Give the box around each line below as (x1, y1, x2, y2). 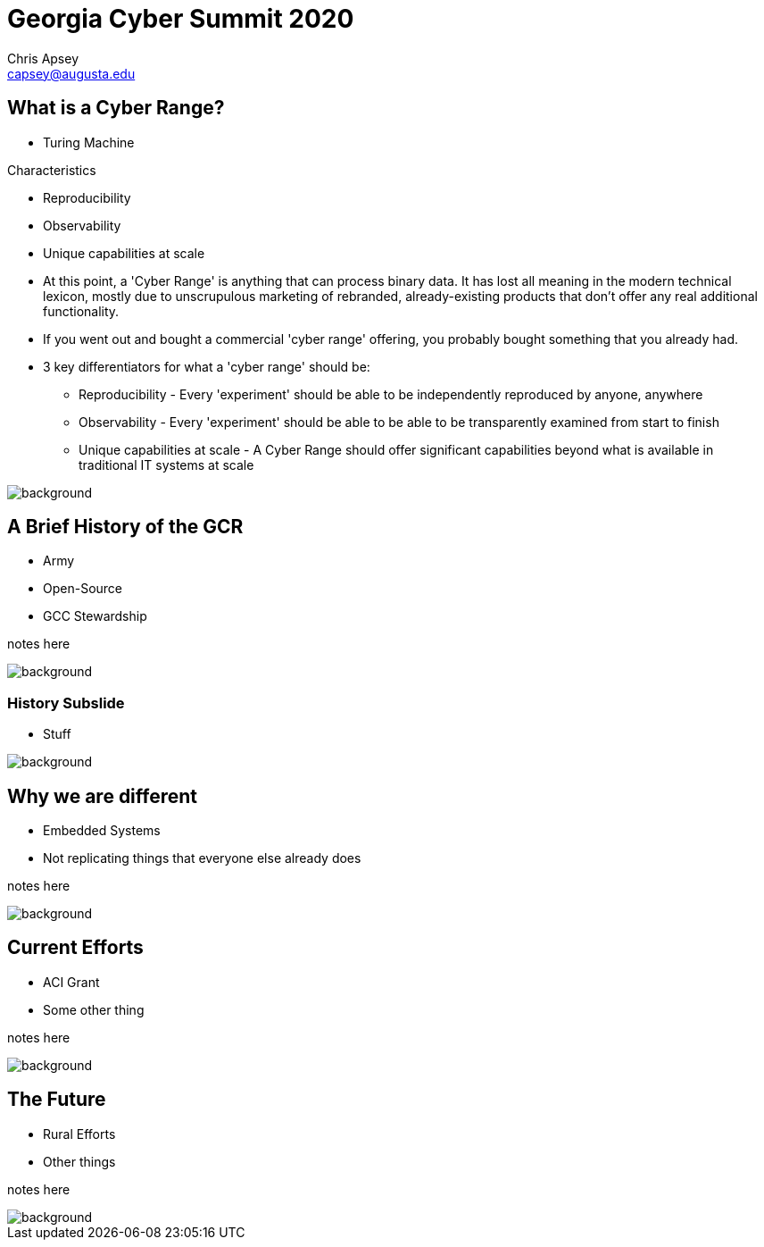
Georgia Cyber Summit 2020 (7, 4, 354, 34)
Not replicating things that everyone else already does (43, 850, 361, 866)
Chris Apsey (7, 50, 79, 66)
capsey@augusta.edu (7, 65, 136, 81)
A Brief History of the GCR (7, 515, 244, 539)
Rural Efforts (43, 1126, 116, 1142)
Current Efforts (7, 936, 144, 959)
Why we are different (7, 784, 198, 808)
